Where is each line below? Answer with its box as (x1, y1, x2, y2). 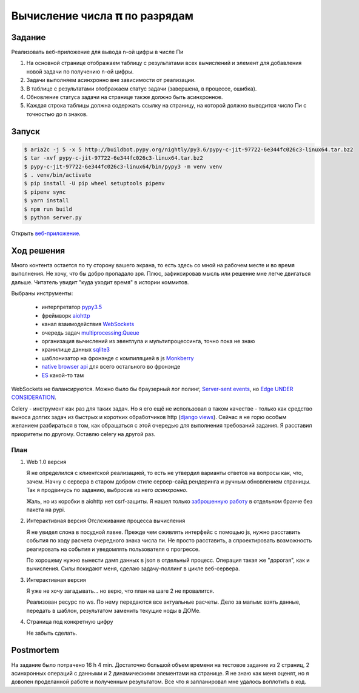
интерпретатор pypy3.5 (41, 304, 102, 311)
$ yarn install (24, 197, 69, 204)
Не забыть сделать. (26, 629, 78, 637)
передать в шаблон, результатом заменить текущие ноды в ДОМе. (26, 607, 201, 614)
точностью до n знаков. (26, 110, 88, 118)
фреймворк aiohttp (41, 312, 90, 319)
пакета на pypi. (26, 506, 66, 513)
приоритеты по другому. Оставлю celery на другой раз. (11, 430, 156, 437)
